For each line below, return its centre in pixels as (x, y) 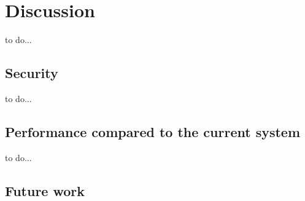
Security (32, 73)
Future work (45, 190)
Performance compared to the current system (153, 131)
